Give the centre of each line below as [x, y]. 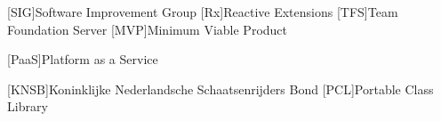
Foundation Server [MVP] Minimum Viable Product [148, 29]
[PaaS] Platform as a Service [83, 59]
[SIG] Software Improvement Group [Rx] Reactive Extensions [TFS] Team [203, 12]
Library [28, 106]
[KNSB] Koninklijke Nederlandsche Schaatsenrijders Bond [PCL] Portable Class [220, 89]
